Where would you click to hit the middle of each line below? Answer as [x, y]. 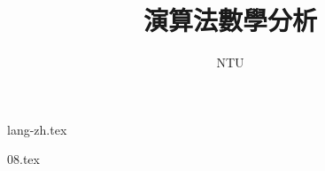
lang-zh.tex [37, 129]
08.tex [23, 159]
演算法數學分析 [230, 20]
